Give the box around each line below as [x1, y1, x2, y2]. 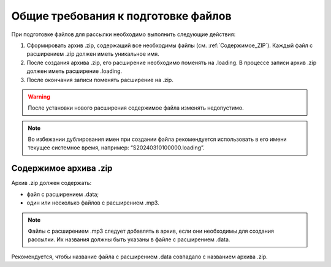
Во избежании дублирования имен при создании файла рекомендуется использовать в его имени [28, 135, 287, 143]
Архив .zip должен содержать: [11, 179, 92, 187]
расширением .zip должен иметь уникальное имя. [26, 50, 159, 58]
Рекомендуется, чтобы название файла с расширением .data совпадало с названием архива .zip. [11, 253, 268, 260]
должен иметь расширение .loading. [26, 67, 123, 75]
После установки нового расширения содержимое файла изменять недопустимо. [28, 104, 245, 111]
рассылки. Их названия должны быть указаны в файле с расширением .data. [28, 236, 230, 243]
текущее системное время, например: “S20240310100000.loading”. [28, 144, 205, 151]
